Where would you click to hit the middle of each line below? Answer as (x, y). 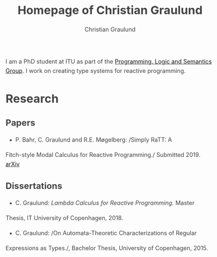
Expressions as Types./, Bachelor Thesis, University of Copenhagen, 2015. (107, 248)
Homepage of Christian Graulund (110, 10)
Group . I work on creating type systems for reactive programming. (96, 71)
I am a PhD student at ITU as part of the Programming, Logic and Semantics (109, 62)
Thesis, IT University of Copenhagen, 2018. (64, 218)
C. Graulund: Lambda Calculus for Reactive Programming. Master (105, 203)
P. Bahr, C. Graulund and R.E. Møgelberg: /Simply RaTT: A (94, 140)
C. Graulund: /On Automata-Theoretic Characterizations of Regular (106, 233)
